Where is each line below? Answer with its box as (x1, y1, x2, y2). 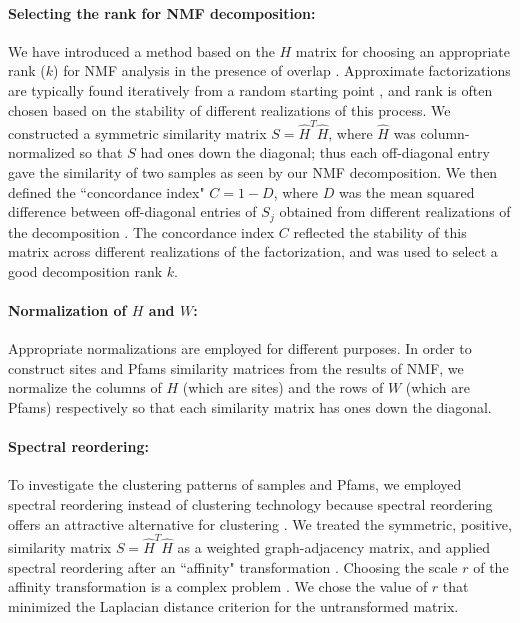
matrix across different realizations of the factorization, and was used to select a (8, 241, 498, 262)
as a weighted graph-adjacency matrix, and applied (177, 536, 491, 557)
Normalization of (8, 300, 127, 321)
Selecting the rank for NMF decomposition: (8, 2, 316, 23)
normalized (8, 142, 75, 163)
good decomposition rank (8, 260, 163, 281)
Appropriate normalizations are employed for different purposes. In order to (8, 338, 472, 359)
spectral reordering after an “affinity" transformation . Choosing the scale (8, 556, 458, 577)
